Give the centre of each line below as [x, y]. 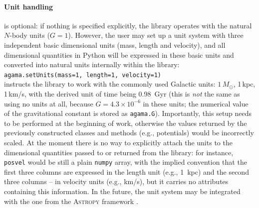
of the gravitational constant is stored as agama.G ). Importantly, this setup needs [128, 113]
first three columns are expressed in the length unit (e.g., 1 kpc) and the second [127, 171]
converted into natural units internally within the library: [92, 64]
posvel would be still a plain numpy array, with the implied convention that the [126, 162]
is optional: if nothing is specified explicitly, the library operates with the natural [128, 25]
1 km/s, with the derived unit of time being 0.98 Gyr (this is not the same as [122, 94]
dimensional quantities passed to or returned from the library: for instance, [119, 152]
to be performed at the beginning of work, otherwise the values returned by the [126, 123]
